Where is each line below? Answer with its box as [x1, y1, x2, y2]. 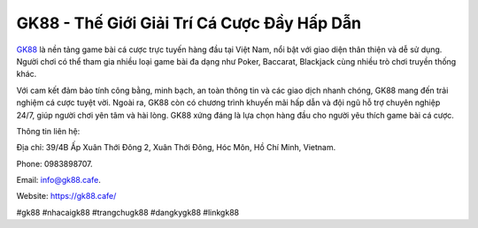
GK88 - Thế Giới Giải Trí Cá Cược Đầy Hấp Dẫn [16, 13, 362, 33]
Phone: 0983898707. [16, 158, 93, 169]
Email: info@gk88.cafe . [16, 175, 101, 186]
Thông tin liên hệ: [16, 125, 81, 136]
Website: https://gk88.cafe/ [16, 191, 117, 201]
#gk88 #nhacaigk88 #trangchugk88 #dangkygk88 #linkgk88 [16, 207, 239, 217]
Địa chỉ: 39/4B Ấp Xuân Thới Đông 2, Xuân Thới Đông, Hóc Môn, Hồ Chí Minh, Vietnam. [16, 142, 336, 153]
